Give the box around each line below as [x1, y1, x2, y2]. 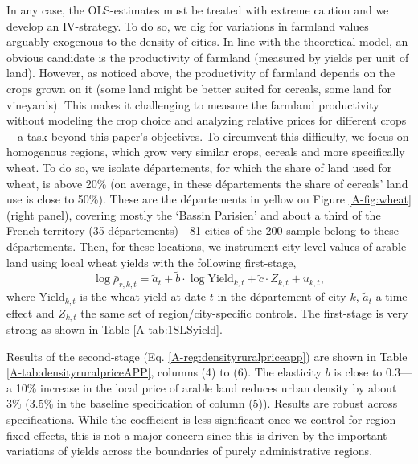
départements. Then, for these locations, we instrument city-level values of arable [6, 237, 407, 254]
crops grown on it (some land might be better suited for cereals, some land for [6, 80, 391, 96]
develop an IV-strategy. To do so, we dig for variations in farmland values [6, 17, 369, 34]
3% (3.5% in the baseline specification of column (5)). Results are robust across [6, 395, 398, 412]
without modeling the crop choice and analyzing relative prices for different [6, 112, 377, 129]
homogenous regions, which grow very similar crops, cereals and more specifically [6, 143, 405, 160]
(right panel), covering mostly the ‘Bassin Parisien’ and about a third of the [6, 206, 381, 223]
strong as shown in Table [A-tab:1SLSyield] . [6, 321, 223, 338]
